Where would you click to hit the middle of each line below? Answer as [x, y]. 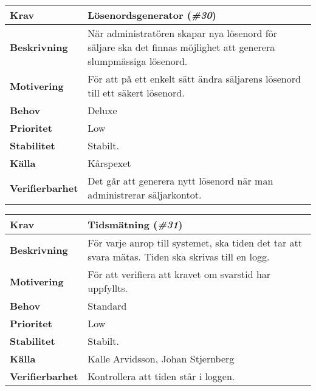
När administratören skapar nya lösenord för [182, 33]
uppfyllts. [108, 288]
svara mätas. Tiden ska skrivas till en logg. [179, 257]
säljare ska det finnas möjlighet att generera [181, 47]
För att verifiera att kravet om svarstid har [179, 274]
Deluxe [102, 110]
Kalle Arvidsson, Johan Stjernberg [161, 359]
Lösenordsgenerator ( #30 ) [152, 15]
